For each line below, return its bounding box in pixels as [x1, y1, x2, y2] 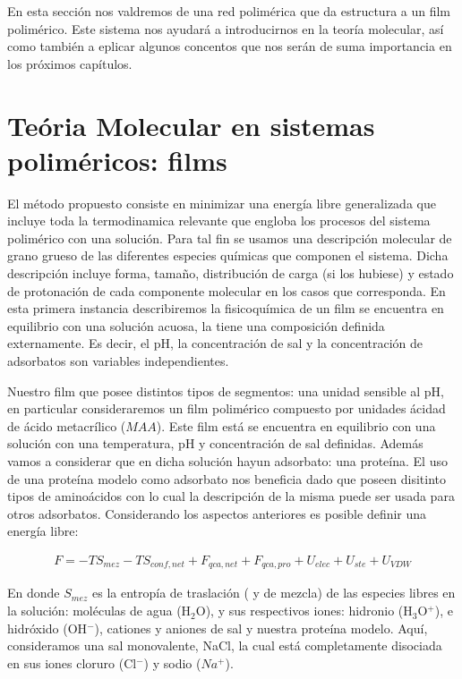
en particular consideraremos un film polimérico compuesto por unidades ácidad [7, 399, 446, 418]
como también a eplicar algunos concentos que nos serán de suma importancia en [7, 37, 452, 55]
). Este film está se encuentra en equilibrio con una [156, 416, 436, 435]
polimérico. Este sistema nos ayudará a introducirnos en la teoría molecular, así [7, 19, 444, 38]
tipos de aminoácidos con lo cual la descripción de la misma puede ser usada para [7, 487, 455, 505]
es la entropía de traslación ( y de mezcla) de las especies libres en [92, 583, 456, 602]
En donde [7, 583, 60, 602]
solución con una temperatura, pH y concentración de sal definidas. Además [7, 434, 423, 453]
